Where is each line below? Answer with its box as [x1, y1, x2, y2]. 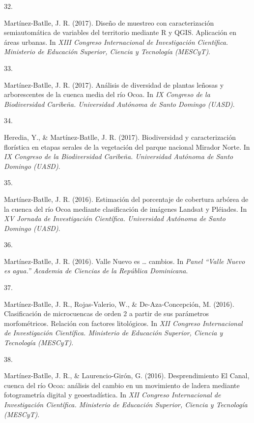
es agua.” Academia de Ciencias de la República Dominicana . [4, 265, 188, 276]
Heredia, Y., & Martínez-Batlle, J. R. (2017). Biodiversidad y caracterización [4, 131, 236, 142]
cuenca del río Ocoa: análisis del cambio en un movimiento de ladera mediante [4, 380, 240, 390]
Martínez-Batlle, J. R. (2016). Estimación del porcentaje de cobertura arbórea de [4, 194, 249, 204]
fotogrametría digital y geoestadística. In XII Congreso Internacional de [4, 390, 221, 400]
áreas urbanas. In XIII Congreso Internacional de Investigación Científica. [4, 36, 228, 47]
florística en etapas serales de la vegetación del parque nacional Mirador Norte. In [4, 141, 250, 152]
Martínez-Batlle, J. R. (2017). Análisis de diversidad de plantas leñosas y [4, 79, 224, 90]
